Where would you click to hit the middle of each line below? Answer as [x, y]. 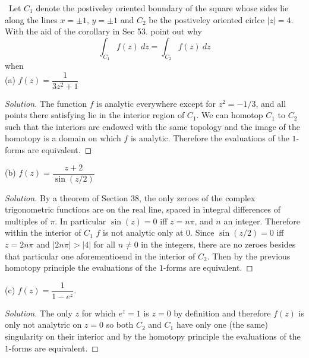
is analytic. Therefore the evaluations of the [210, 138]
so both [120, 324]
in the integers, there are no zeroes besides [218, 244]
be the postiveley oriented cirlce [206, 19]
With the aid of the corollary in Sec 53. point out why [103, 31]
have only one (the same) [222, 324]
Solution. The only [39, 313]
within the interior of [43, 232]
